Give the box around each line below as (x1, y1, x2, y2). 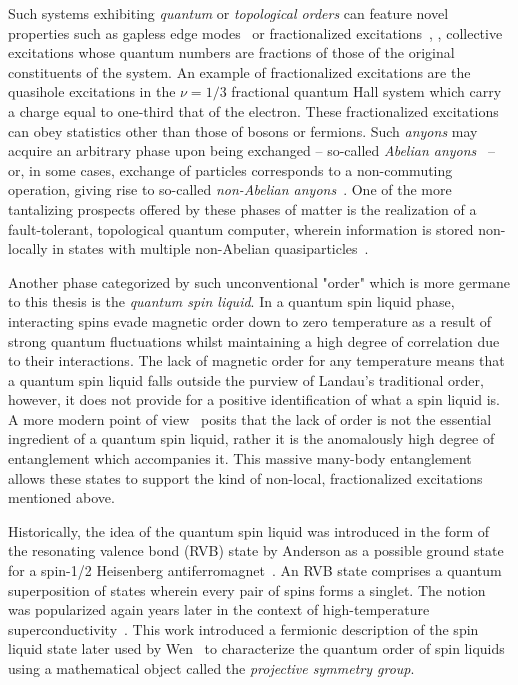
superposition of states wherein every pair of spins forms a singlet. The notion (8, 579, 486, 600)
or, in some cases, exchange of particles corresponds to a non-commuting (8, 159, 453, 180)
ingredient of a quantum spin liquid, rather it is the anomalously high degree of (8, 428, 495, 449)
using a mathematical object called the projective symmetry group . (8, 658, 415, 678)
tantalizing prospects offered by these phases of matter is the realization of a (8, 198, 477, 219)
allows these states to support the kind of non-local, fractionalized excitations (8, 467, 483, 488)
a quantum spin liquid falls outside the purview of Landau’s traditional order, (8, 369, 484, 390)
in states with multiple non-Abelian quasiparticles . (52, 238, 369, 259)
